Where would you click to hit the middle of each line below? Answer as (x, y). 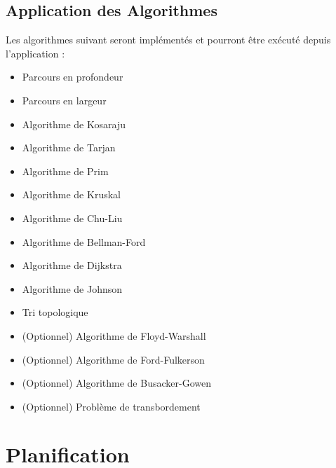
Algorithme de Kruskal (71, 194)
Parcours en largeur (64, 100)
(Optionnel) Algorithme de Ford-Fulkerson (113, 359)
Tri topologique (55, 312)
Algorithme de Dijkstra (72, 265)
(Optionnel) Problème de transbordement (111, 406)
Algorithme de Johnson (72, 288)
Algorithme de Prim (65, 171)
